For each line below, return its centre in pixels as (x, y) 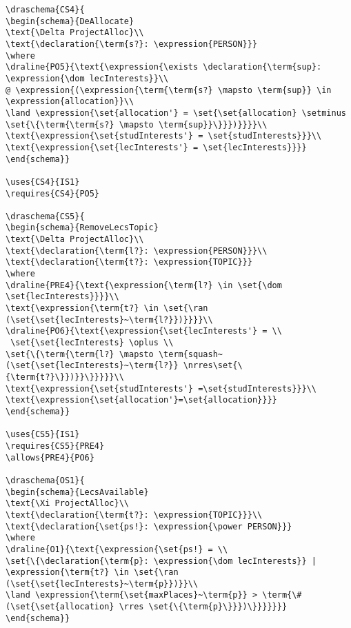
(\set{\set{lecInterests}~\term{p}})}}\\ (102, 584)
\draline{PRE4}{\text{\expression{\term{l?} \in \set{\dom (144, 285)
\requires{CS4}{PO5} (53, 193)
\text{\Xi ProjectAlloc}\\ (67, 504)
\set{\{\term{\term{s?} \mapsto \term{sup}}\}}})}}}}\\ (137, 124)
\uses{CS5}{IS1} (43, 435)
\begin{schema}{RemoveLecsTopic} (82, 228)
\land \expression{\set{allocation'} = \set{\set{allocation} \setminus (176, 113)
